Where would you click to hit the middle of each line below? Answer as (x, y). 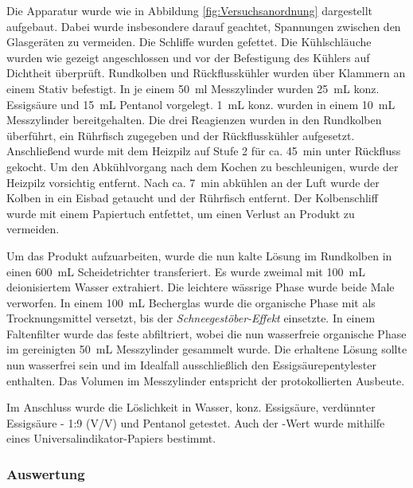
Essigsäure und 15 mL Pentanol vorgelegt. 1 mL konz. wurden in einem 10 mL (201, 104)
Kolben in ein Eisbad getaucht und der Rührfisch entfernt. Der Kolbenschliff (192, 198)
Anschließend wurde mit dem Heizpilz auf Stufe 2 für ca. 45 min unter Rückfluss (204, 151)
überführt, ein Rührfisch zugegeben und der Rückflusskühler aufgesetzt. (181, 135)
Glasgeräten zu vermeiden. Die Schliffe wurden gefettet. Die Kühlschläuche (189, 42)
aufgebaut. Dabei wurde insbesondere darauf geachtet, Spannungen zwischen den (204, 26)
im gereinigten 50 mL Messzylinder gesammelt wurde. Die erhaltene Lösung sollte (207, 349)
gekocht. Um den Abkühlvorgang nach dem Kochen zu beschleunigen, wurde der (203, 166)
